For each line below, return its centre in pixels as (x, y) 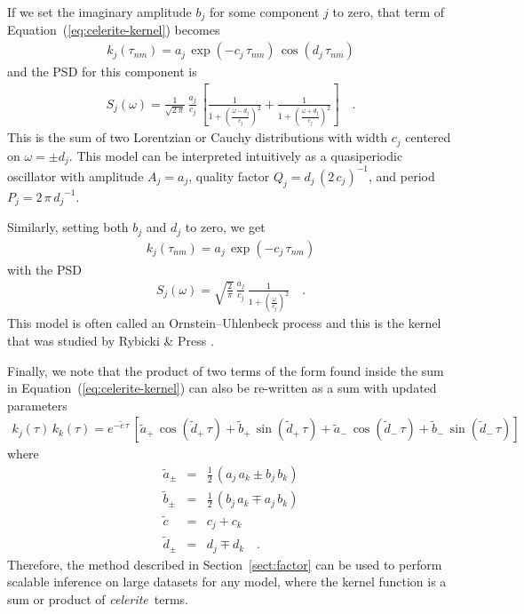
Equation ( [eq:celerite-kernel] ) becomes (114, 30)
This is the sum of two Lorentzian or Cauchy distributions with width (198, 137)
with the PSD (45, 269)
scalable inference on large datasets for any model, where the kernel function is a (227, 582)
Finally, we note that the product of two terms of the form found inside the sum (226, 370)
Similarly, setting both (68, 227)
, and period (401, 175)
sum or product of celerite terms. (98, 598)
